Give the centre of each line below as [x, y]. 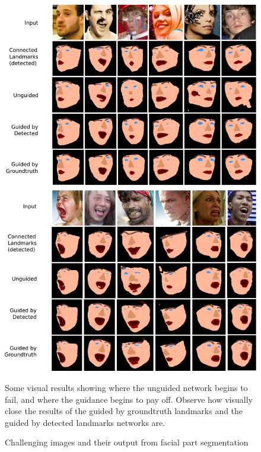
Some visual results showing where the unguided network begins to [126, 388]
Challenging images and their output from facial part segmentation [127, 442]
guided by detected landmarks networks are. [85, 422]
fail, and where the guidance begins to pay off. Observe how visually [129, 399]
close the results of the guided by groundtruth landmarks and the [124, 411]
